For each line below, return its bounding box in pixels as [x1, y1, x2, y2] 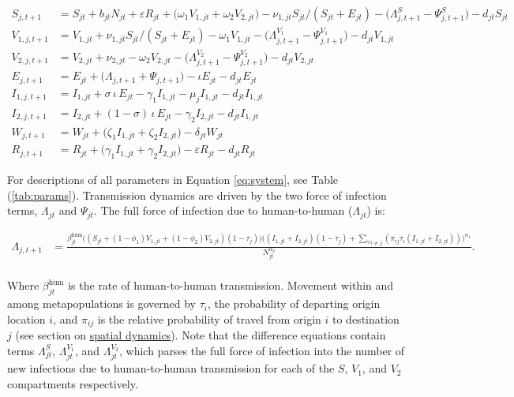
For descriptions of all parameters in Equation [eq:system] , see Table [7, 171, 339, 188]
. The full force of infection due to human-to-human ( [93, 202, 353, 219]
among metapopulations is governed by [7, 295, 196, 312]
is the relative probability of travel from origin [97, 310, 321, 327]
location [7, 310, 46, 327]
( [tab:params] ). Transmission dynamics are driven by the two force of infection [7, 186, 387, 203]
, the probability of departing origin [207, 295, 381, 312]
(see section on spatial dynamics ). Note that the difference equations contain [15, 327, 386, 343]
